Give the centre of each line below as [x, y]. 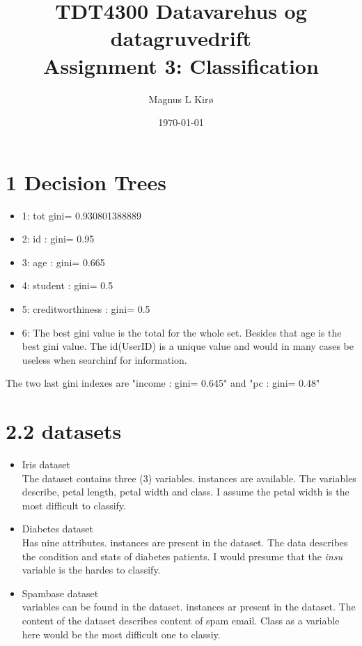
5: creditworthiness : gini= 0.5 [86, 309]
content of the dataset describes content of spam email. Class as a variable [181, 621]
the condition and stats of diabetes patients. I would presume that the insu [182, 556]
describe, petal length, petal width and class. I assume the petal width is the [186, 492]
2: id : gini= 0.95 [58, 239]
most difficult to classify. [74, 505]
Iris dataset [46, 464]
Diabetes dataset [58, 529]
